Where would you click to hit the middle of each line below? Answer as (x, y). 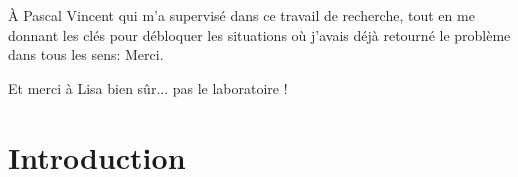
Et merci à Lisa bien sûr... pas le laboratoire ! (148, 87)
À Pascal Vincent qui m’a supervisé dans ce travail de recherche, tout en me (241, 15)
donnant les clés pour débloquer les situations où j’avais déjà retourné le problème (259, 34)
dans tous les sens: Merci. (86, 54)
